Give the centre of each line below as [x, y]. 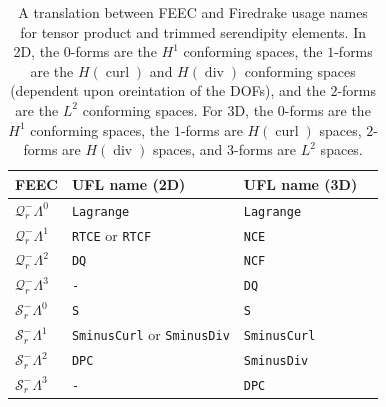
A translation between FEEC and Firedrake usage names [193, 12]
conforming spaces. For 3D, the [178, 109]
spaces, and [188, 149]
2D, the [36, 51]
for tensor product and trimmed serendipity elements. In [193, 31]
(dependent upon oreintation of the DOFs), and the [168, 90]
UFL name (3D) [300, 183]
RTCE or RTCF [111, 234]
